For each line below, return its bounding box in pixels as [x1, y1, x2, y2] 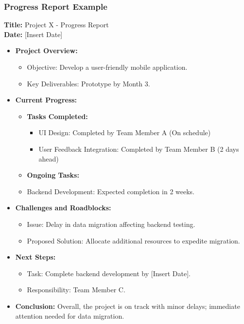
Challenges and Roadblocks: [15, 202, 111, 213]
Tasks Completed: [27, 111, 88, 121]
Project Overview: [15, 45, 78, 56]
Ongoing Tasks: [27, 170, 79, 180]
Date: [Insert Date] [4, 29, 63, 39]
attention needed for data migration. [15, 310, 124, 321]
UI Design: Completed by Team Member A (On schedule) [38, 127, 211, 138]
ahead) [38, 153, 59, 163]
